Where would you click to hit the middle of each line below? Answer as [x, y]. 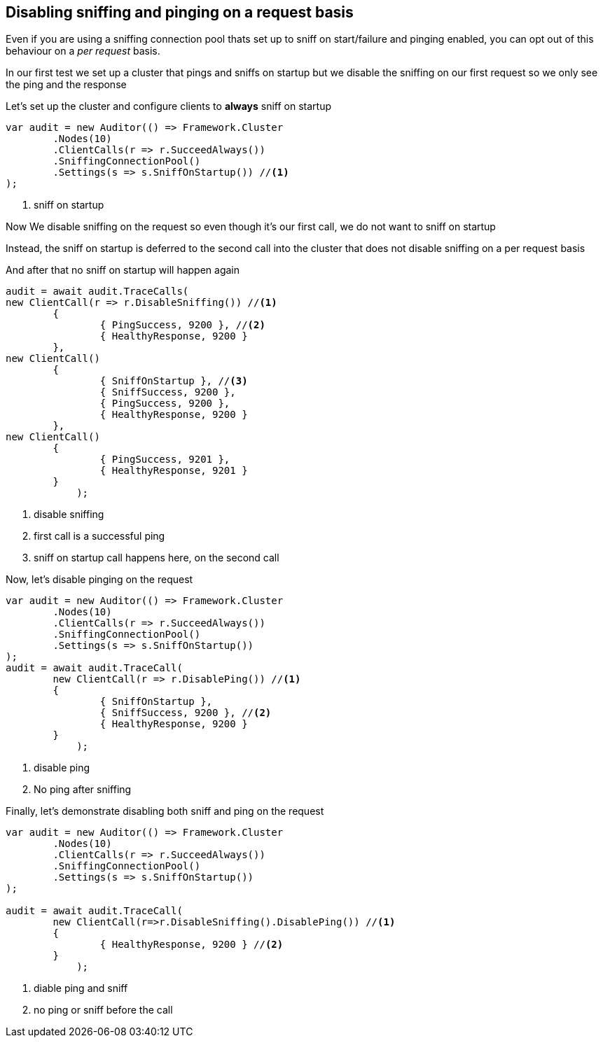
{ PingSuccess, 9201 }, [165, 460]
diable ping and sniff [81, 988]
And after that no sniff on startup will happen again [123, 270]
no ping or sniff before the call [103, 1010]
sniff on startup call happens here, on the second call [157, 558]
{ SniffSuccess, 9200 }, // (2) [186, 713]
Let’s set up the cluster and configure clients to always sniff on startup [169, 106]
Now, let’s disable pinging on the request [99, 580]
